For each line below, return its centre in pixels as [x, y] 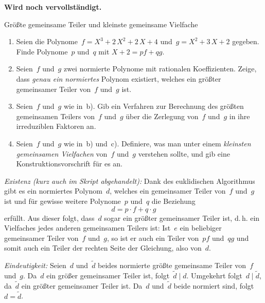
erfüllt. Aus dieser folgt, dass [49, 217]
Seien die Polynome [47, 41]
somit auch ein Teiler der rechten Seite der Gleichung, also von [103, 248]
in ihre [240, 116]
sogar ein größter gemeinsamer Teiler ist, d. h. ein [182, 217]
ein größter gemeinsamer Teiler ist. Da [82, 285]
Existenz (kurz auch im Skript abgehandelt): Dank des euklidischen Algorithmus [130, 181]
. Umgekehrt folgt [214, 275]
